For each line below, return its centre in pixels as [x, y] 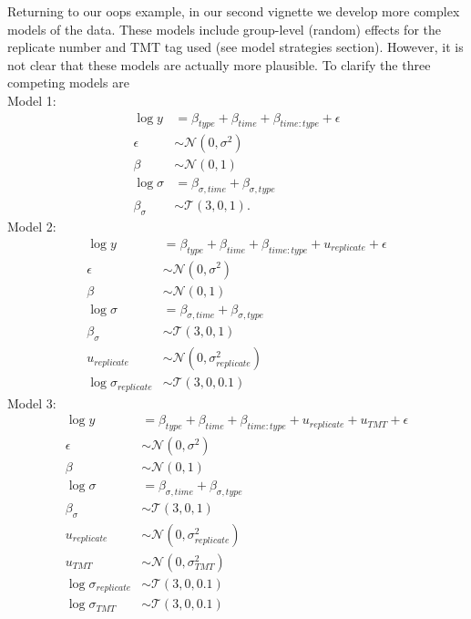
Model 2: [32, 227]
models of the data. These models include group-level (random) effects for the [224, 29]
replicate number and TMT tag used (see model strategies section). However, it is [235, 47]
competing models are [68, 83]
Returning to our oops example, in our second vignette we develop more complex [234, 11]
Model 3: [32, 402]
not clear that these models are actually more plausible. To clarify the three [219, 64]
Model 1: [32, 100]
